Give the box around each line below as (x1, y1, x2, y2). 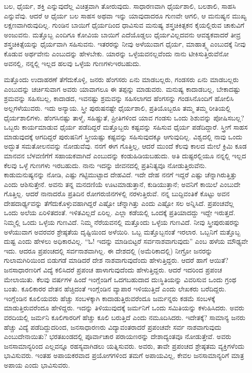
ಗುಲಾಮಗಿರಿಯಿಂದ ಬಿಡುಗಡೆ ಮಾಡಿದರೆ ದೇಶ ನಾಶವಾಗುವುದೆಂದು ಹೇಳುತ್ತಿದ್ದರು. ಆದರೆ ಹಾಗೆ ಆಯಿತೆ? (4, 255, 229, 265)
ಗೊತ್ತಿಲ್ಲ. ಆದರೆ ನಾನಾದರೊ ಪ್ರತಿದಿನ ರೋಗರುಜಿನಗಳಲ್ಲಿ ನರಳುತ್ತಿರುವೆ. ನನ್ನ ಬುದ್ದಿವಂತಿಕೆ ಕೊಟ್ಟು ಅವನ (4, 188, 230, 199)
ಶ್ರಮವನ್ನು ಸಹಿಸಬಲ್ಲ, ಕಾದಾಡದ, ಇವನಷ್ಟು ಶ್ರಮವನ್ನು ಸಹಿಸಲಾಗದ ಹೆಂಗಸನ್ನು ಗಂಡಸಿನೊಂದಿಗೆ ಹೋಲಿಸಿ (4, 93, 234, 103)
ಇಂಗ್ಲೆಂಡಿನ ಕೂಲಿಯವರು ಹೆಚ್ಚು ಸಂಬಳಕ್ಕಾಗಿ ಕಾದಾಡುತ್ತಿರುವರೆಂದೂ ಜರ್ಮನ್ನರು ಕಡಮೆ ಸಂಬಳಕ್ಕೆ (4, 293, 215, 303)
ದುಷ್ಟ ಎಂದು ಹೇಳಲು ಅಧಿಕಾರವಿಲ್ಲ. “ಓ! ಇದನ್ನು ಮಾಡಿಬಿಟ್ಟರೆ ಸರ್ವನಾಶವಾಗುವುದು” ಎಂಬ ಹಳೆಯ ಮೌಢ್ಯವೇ (4, 236, 248, 246)
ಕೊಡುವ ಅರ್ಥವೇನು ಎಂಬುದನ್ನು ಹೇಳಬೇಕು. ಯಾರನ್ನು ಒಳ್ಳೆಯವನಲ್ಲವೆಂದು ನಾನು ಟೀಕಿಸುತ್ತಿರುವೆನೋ (4, 48, 229, 58)
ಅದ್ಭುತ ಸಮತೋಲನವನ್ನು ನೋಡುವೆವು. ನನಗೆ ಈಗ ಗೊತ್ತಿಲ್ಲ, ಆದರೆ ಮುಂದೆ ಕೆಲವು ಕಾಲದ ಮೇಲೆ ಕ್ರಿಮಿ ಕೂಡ (4, 141, 247, 151)
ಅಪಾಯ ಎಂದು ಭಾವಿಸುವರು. (4, 359, 70, 370)
